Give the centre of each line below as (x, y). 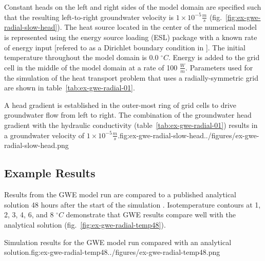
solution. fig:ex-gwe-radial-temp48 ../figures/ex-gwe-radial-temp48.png (112, 252)
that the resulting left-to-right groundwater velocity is (89, 17)
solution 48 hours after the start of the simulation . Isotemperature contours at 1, (132, 204)
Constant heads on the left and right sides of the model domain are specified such (133, 7)
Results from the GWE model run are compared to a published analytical (120, 194)
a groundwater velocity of (44, 135)
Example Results (50, 173)
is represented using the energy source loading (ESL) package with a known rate (131, 37)
